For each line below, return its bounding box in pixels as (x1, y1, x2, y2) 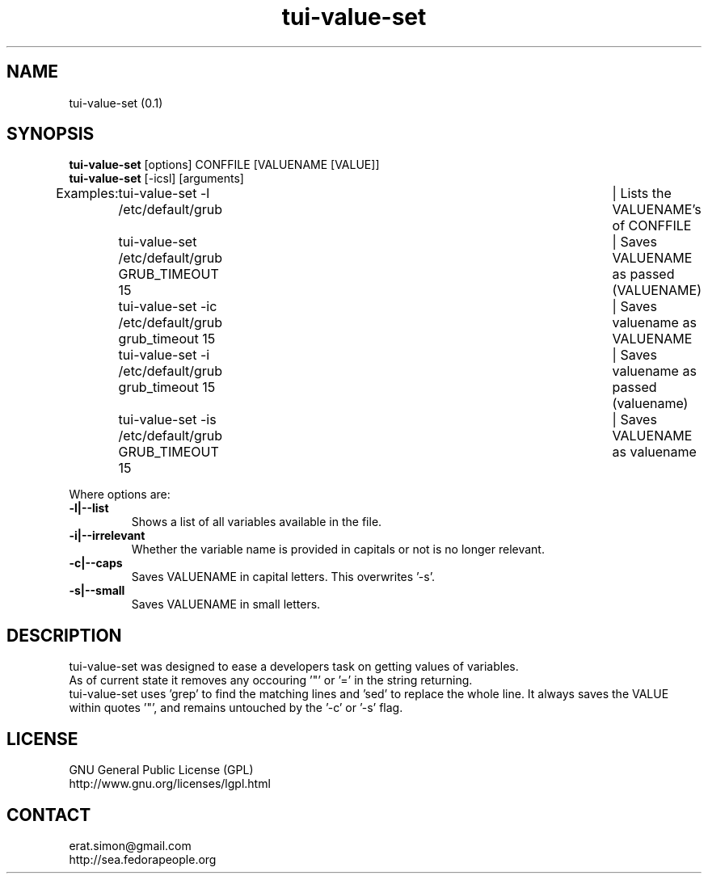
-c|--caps (69, 556, 123, 571)
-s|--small (69, 583, 125, 598)
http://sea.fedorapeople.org (69, 852, 217, 866)
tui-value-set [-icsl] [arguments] (69, 171, 244, 186)
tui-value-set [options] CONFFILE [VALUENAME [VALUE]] (69, 158, 380, 172)
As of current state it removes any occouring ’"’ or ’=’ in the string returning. (69, 673, 473, 688)
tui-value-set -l (118, 185, 210, 202)
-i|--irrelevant (69, 528, 145, 543)
